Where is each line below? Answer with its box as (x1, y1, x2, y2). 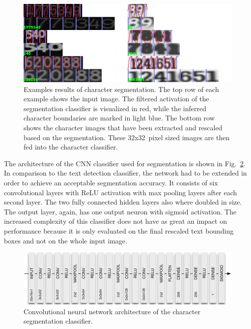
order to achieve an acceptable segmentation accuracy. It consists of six (4, 177, 218, 187)
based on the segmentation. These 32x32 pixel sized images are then (24, 132, 230, 142)
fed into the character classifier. (24, 142, 118, 152)
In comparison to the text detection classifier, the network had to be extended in (4, 168, 247, 178)
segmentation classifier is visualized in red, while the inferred (24, 103, 206, 113)
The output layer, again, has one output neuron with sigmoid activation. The (4, 206, 237, 216)
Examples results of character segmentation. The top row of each (24, 84, 219, 94)
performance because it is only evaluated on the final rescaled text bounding (4, 225, 234, 236)
